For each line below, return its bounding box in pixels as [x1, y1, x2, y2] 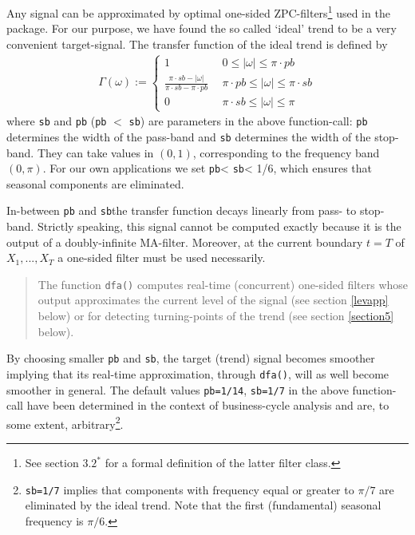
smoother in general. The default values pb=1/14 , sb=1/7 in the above [6, 381, 349, 398]
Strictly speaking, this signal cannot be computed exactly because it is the [37, 218, 401, 235]
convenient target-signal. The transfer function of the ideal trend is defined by [6, 35, 388, 52]
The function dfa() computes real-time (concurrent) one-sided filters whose [38, 275, 409, 292]
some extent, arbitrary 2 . [6, 413, 124, 432]
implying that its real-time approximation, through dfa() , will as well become [6, 365, 389, 382]
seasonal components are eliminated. [6, 175, 184, 192]
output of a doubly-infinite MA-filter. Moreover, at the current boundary [6, 233, 363, 250]
